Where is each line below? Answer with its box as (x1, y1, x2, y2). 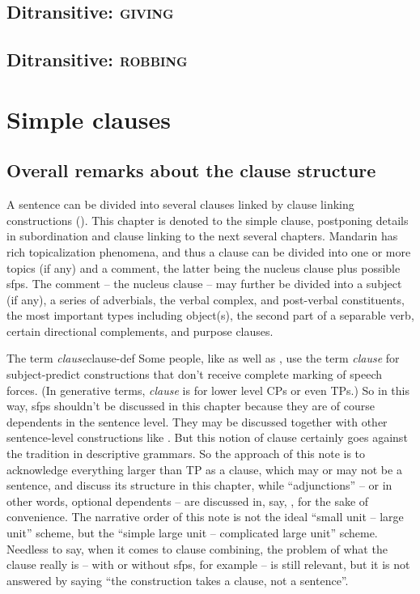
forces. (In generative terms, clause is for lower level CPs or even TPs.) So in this (6, 381, 409, 398)
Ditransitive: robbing (6, 47, 188, 72)
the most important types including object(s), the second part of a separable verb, (6, 307, 414, 324)
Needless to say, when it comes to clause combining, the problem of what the (6, 540, 388, 557)
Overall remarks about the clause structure (6, 158, 376, 183)
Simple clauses (6, 102, 171, 135)
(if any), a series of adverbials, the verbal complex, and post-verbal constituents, (6, 291, 405, 308)
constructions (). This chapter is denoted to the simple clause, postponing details (6, 211, 409, 228)
